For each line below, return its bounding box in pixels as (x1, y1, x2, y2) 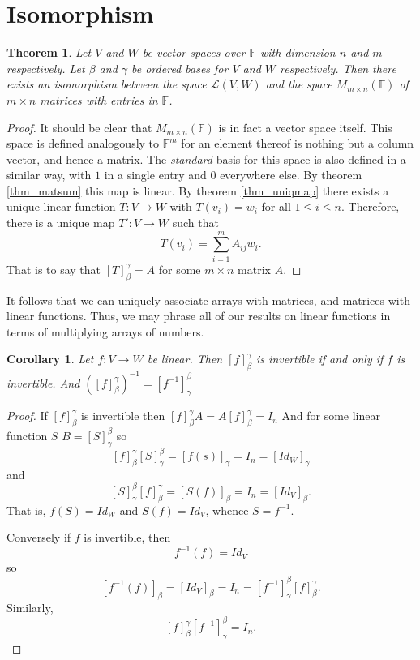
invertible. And (6, 374, 80, 391)
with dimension (260, 44, 336, 61)
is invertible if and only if (256, 350, 384, 367)
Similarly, (6, 599, 54, 616)
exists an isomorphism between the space (6, 75, 207, 92)
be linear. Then (147, 350, 223, 367)
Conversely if (6, 529, 71, 546)
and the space (265, 75, 332, 92)
